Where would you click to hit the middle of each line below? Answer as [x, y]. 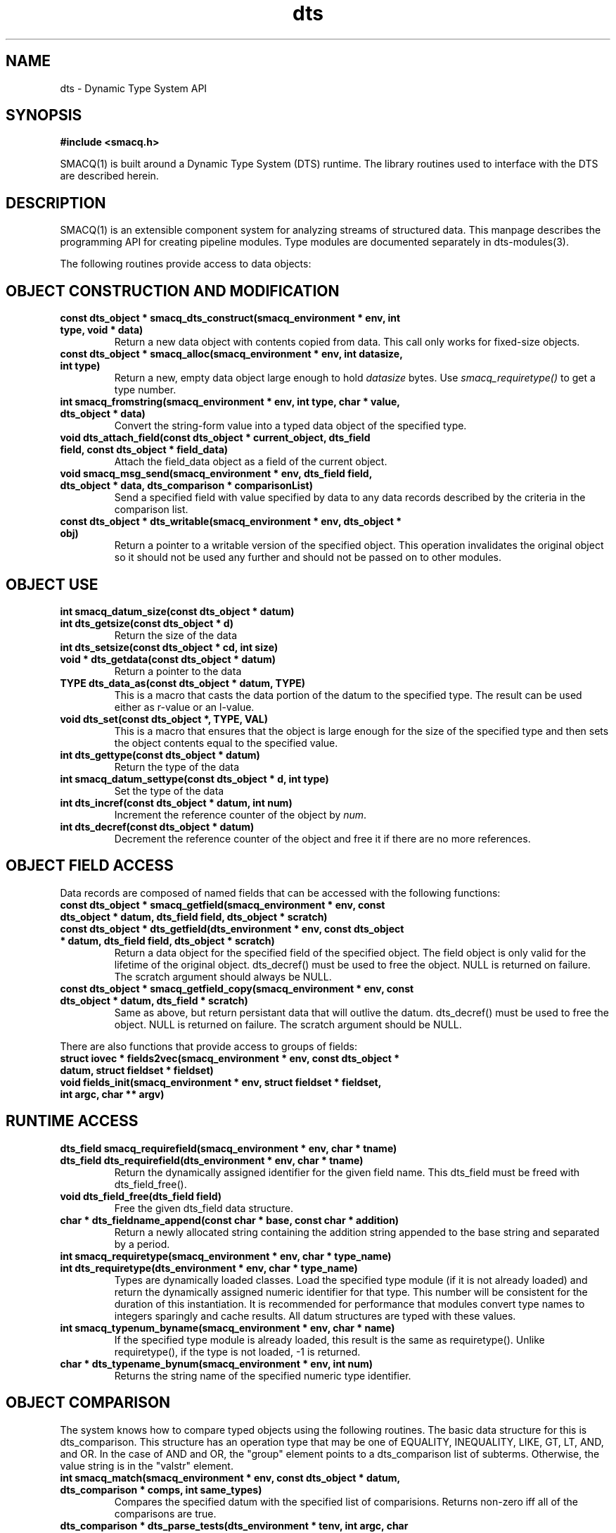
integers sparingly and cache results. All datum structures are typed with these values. [315, 1316]
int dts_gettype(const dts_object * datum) [160, 755]
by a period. [142, 1244]
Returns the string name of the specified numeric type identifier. [263, 1375]
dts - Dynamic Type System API [134, 88]
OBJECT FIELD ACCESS [90, 866]
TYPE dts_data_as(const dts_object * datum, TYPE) [183, 683]
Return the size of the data [176, 635]
